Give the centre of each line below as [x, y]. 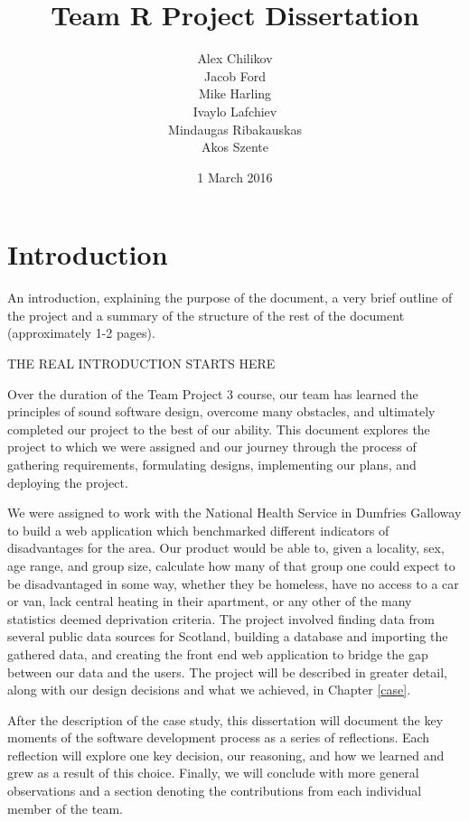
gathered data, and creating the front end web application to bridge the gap [218, 653]
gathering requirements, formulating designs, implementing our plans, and [212, 464]
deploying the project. [68, 482]
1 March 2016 [235, 177]
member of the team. [65, 808]
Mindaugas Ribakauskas [235, 129]
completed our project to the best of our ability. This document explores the [219, 429]
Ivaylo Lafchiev [235, 111]
